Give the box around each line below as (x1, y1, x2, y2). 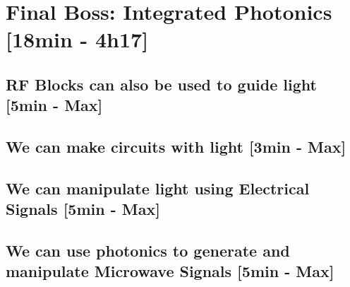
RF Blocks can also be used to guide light (6, 73, 317, 95)
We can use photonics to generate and (6, 240, 290, 262)
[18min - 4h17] (6, 25, 149, 54)
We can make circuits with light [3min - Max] (6, 136, 346, 158)
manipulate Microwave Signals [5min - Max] (6, 260, 334, 282)
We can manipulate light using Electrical (6, 177, 310, 199)
